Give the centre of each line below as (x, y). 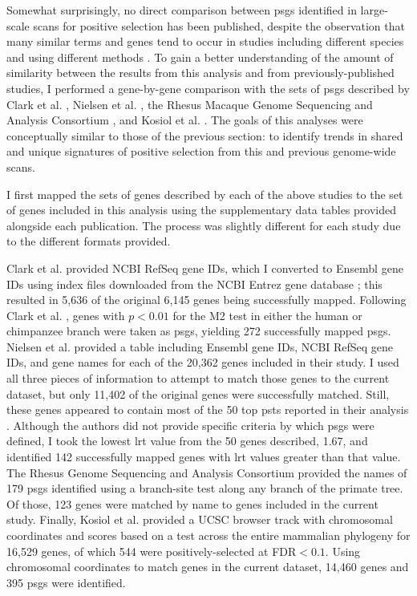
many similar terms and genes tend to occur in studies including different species (205, 41)
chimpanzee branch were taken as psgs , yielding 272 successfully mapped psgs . (199, 331)
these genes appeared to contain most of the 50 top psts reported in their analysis (208, 409)
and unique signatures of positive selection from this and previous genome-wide (201, 151)
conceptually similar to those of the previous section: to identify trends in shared (205, 135)
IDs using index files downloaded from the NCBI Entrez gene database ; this (194, 284)
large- (374, 10)
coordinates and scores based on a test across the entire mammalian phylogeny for (208, 535)
